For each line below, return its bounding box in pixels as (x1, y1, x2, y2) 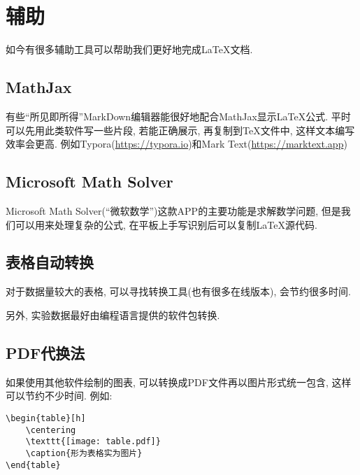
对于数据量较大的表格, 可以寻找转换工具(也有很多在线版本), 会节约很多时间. (6, 284, 351, 299)
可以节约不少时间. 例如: (6, 388, 113, 403)
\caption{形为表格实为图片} (25, 448, 143, 458)
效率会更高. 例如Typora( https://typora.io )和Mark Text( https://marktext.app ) (6, 136, 347, 151)
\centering (25, 425, 76, 435)
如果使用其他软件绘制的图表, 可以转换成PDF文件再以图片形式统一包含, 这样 (6, 374, 352, 389)
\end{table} (6, 460, 61, 470)
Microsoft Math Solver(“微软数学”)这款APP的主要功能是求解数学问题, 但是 (6, 203, 341, 218)
